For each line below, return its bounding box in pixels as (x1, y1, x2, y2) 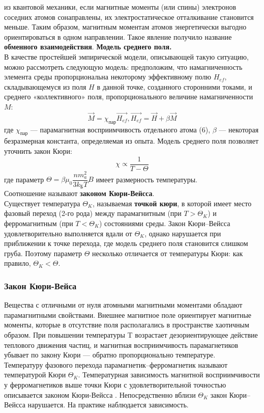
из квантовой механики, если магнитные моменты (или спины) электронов (4, 2, 237, 12)
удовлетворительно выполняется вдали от (4, 228, 132, 238)
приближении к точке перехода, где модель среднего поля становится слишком (4, 238, 248, 249)
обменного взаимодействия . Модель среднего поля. (4, 41, 172, 52)
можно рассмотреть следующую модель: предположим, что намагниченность (4, 61, 243, 72)
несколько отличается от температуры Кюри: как (92, 247, 243, 258)
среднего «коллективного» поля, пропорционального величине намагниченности (4, 91, 253, 102)
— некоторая (219, 124, 259, 134)
